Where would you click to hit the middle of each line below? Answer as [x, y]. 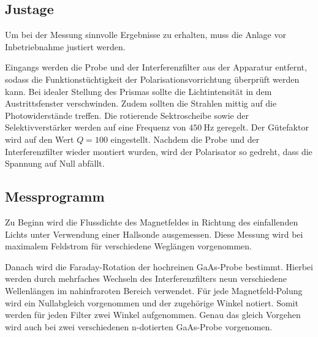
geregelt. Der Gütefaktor [263, 127]
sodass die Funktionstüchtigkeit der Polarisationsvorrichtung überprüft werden [152, 79]
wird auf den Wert [40, 139]
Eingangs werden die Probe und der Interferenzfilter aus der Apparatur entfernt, [156, 67]
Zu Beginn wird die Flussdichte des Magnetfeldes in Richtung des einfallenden [152, 222]
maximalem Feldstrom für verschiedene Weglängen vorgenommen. [128, 246]
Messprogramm [55, 196]
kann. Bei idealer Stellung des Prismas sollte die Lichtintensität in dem [138, 91]
